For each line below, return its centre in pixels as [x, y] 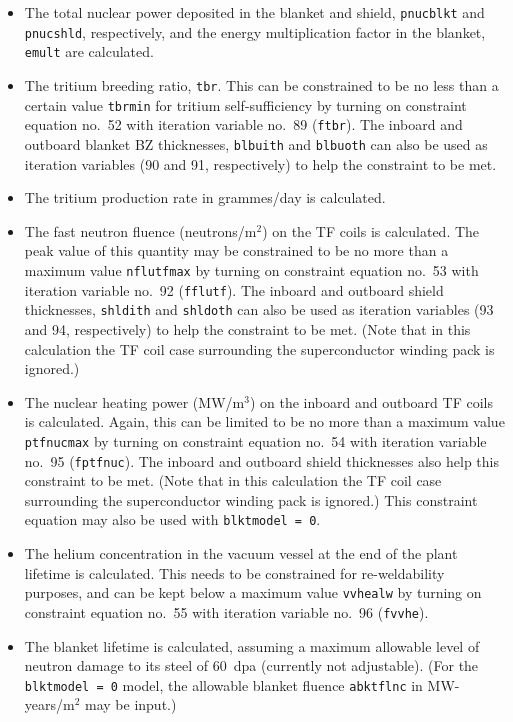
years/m [49, 704]
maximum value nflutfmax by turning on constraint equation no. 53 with [251, 269]
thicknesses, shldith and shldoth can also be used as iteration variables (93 [259, 309]
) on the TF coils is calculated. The [371, 230]
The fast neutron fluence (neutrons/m [140, 230]
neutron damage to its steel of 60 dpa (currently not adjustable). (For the [251, 665]
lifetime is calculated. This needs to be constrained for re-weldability [234, 572]
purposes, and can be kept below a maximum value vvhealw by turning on [253, 592]
